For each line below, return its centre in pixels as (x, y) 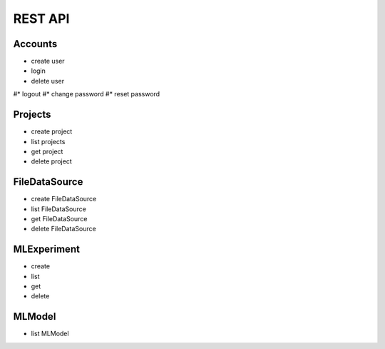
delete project (51, 161)
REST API (41, 19)
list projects (48, 141)
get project (47, 151)
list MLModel (50, 334)
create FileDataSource (64, 199)
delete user (47, 81)
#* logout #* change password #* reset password (87, 94)
